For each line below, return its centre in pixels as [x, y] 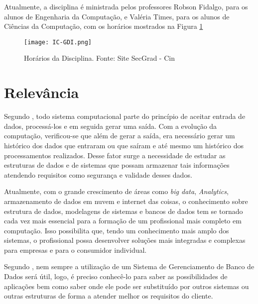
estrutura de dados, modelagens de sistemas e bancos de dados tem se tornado [124, 211]
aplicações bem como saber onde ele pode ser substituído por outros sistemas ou [127, 286]
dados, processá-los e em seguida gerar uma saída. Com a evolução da [111, 126]
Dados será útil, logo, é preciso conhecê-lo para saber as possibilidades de [116, 276]
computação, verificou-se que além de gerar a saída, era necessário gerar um [120, 136]
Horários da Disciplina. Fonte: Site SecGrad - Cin [99, 58]
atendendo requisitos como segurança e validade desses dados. [98, 174]
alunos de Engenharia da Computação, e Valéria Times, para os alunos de [117, 16]
